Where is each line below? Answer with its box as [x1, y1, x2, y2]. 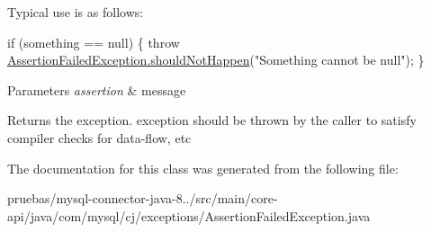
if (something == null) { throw [7, 32, 180, 51]
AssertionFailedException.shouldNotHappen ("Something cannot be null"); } [7, 50, 425, 69]
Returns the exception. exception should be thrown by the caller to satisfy [7, 111, 417, 129]
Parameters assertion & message [7, 80, 186, 99]
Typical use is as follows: [7, 3, 144, 21]
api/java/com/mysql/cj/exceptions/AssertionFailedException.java [7, 206, 371, 225]
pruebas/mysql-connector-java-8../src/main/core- [7, 189, 278, 208]
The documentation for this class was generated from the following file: [7, 158, 399, 177]
